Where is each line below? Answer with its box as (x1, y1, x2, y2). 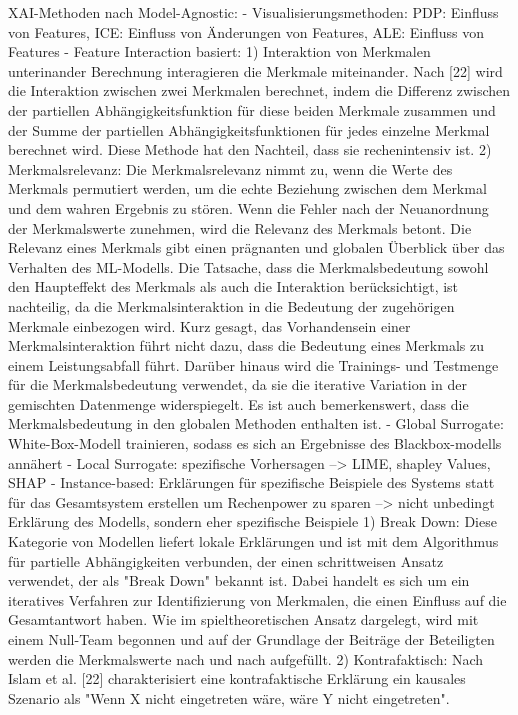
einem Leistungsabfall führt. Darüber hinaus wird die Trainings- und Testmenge (8, 354, 499, 375)
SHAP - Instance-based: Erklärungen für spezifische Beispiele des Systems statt (8, 472, 495, 493)
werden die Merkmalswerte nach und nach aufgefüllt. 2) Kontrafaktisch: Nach (8, 648, 484, 669)
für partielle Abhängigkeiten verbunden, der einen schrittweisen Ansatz (8, 550, 444, 571)
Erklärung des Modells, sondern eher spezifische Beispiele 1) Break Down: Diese (8, 511, 497, 532)
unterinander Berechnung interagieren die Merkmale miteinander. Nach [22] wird (8, 60, 503, 81)
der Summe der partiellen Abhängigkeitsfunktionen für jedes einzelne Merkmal (8, 119, 490, 140)
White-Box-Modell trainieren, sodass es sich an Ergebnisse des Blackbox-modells (8, 433, 502, 454)
